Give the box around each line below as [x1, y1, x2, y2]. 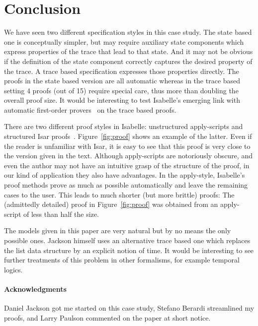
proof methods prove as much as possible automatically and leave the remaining [4, 180, 248, 190]
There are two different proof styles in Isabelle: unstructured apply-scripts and [4, 121, 243, 131]
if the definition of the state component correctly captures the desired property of [4, 56, 253, 66]
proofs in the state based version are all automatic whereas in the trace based [4, 75, 241, 86]
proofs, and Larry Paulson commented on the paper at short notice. [4, 312, 211, 323]
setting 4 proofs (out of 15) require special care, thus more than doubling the [4, 85, 239, 95]
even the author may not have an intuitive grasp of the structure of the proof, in [4, 160, 250, 170]
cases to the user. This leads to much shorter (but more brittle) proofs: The [4, 189, 235, 199]
